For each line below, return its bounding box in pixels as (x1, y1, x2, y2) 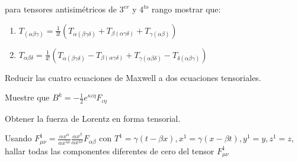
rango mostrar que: (151, 3, 221, 15)
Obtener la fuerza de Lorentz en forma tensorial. (5, 112, 181, 124)
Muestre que (5, 91, 50, 103)
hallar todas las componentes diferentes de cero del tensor (5, 144, 214, 157)
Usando (5, 132, 32, 144)
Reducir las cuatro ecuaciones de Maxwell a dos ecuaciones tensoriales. (5, 71, 261, 83)
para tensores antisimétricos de (5, 3, 117, 15)
